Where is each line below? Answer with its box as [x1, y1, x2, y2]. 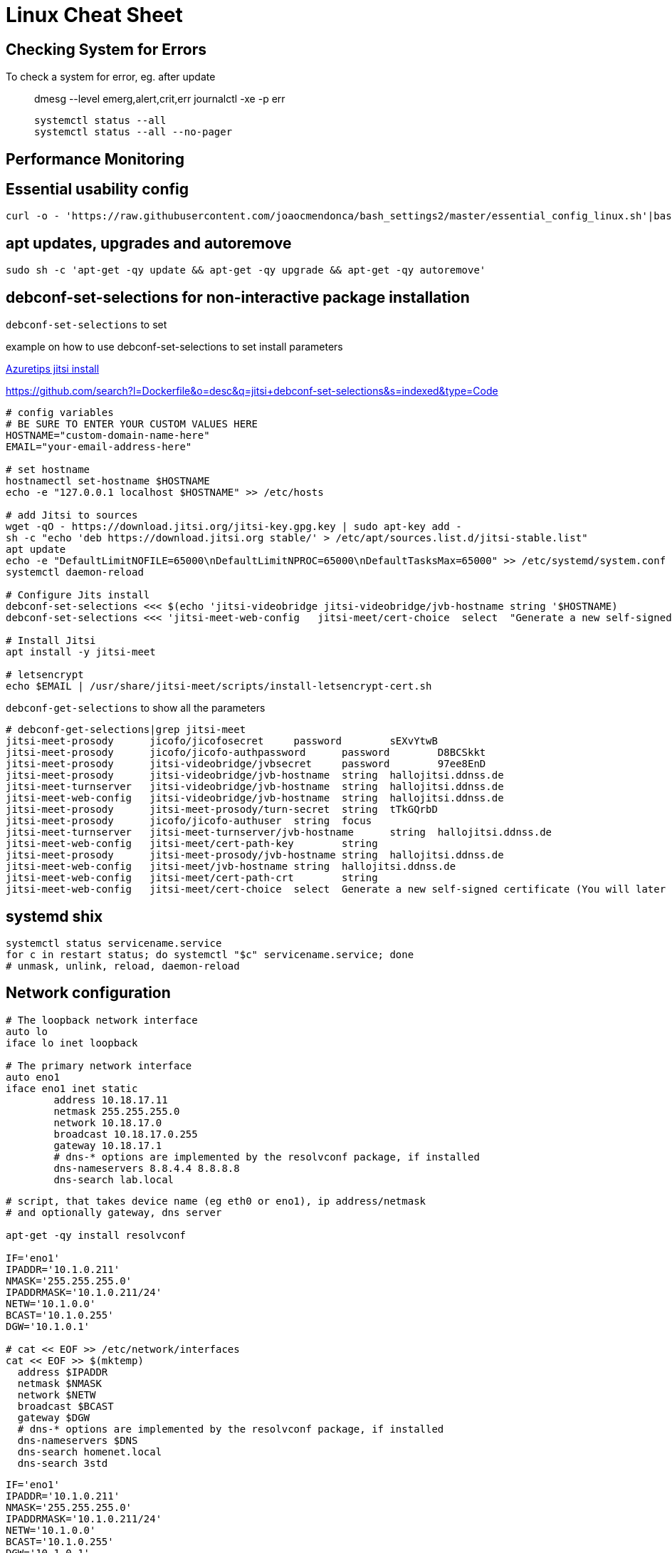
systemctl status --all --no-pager [34, 126, 233, 138]
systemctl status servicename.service [6, 937, 222, 949]
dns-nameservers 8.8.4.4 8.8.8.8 [53, 1162, 240, 1174]
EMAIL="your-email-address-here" [6, 441, 192, 453]
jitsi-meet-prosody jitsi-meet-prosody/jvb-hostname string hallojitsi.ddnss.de [6, 849, 504, 861]
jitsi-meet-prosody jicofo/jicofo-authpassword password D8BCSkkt [6, 747, 486, 759]
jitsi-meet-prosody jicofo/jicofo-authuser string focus [6, 815, 372, 827]
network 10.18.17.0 [53, 1116, 162, 1128]
